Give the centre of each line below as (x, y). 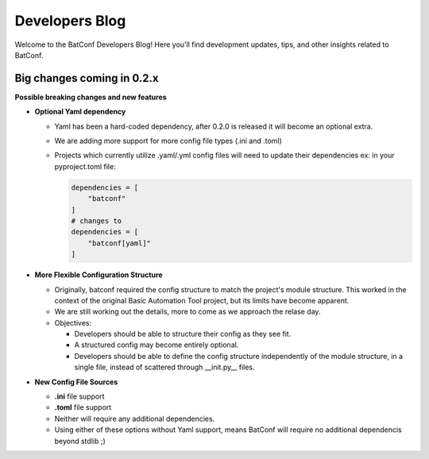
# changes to (97, 221)
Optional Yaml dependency (80, 112)
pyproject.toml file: (85, 166)
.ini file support (79, 396)
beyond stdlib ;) (80, 441)
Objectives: (73, 322)
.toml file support (83, 407)
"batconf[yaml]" (119, 243)
